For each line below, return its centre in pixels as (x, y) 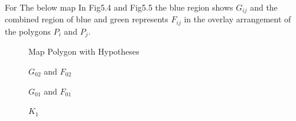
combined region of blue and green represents (87, 19)
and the (264, 7)
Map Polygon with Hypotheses (84, 51)
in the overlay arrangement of (238, 19)
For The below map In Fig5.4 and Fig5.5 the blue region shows (119, 7)
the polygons (28, 31)
